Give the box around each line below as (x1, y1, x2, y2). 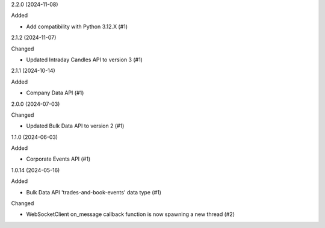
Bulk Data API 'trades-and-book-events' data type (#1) (26, 188, 162, 196)
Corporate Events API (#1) (26, 155, 91, 162)
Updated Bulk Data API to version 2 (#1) (26, 122, 125, 129)
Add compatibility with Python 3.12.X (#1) (26, 23, 128, 30)
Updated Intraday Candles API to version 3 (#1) (26, 56, 143, 63)
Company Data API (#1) (26, 89, 84, 96)
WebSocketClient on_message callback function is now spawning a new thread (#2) (26, 211, 235, 218)
